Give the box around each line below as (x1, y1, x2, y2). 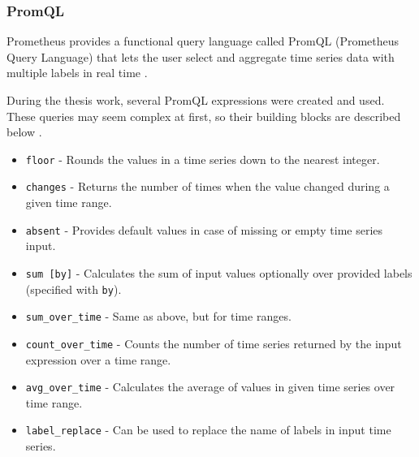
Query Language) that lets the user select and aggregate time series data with (6, 48, 395, 65)
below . (6, 123, 42, 140)
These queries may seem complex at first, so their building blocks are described (6, 107, 401, 124)
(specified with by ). (25, 280, 122, 297)
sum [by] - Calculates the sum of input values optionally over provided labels (25, 264, 413, 281)
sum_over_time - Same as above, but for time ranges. (25, 308, 292, 325)
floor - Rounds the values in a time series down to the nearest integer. (25, 150, 380, 167)
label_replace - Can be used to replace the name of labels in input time (25, 421, 391, 438)
